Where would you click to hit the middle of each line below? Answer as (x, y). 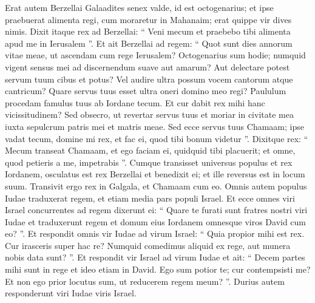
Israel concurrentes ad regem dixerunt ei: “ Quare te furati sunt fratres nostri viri (156, 210)
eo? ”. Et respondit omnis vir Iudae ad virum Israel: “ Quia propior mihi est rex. (155, 233)
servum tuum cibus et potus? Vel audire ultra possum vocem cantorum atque (149, 79)
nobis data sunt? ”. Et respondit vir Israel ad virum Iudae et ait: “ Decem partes (155, 257)
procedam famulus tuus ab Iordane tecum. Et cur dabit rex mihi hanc (135, 102)
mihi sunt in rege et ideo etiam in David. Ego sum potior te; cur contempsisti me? (158, 269)
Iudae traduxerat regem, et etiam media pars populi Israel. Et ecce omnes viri (150, 198)
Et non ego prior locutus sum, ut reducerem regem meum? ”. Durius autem (145, 281)
